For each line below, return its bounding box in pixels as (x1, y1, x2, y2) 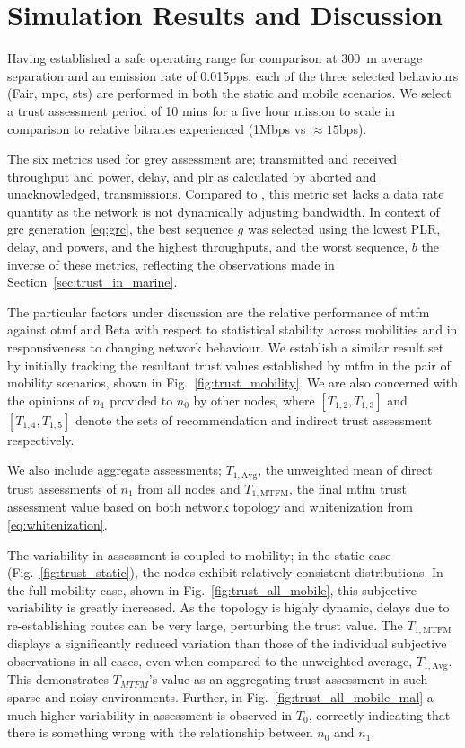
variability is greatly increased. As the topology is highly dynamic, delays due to (7, 598, 450, 617)
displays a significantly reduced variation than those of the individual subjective (7, 634, 447, 653)
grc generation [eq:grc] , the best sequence (7, 219, 233, 238)
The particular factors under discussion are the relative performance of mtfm (7, 302, 430, 321)
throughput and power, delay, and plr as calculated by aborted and (7, 166, 377, 185)
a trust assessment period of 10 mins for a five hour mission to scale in (7, 101, 396, 120)
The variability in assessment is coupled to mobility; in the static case (7, 545, 391, 564)
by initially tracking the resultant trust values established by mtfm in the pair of (7, 355, 451, 374)
